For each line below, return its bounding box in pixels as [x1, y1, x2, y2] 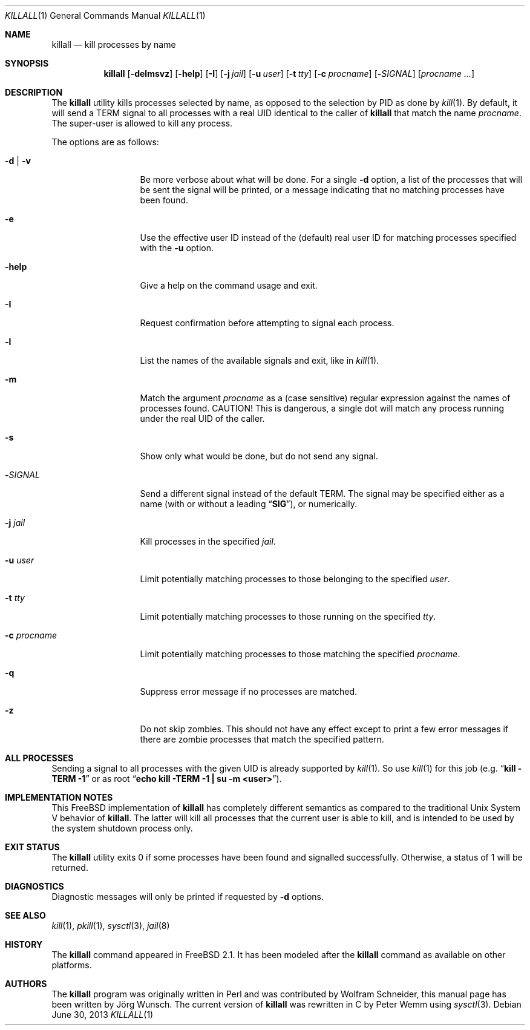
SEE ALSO [5, 910, 46, 920]
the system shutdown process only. [51, 823, 193, 833]
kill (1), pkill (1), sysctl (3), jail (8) [51, 920, 170, 931]
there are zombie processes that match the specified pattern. [140, 734, 384, 744]
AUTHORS [5, 979, 47, 989]
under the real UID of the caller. [140, 413, 265, 424]
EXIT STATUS [5, 842, 60, 852]
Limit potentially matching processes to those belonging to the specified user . [140, 574, 450, 584]
